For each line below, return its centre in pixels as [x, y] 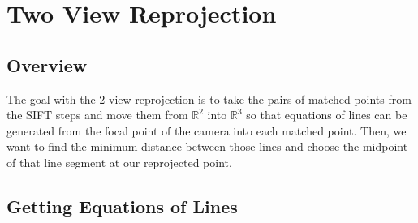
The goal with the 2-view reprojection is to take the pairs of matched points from [209, 99]
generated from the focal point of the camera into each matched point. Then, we [207, 130]
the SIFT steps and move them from [97, 115]
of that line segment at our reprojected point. [119, 162]
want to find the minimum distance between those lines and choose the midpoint [207, 146]
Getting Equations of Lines [122, 206]
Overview [47, 64]
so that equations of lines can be [327, 115]
